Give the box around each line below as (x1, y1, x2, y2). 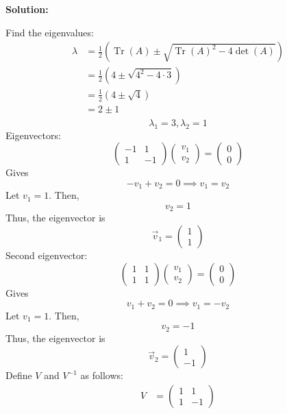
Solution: (5, 2, 49, 16)
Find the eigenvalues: (5, 25, 94, 39)
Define (5, 368, 32, 382)
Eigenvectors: (5, 127, 61, 142)
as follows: (80, 368, 123, 382)
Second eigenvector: (5, 247, 88, 262)
